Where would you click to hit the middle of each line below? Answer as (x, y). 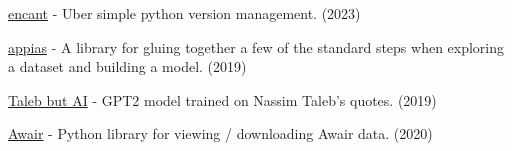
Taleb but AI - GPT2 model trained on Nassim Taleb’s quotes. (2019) (222, 99)
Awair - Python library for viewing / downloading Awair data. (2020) (220, 133)
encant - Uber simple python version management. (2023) (184, 13)
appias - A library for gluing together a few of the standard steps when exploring (256, 46)
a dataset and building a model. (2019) (127, 66)
